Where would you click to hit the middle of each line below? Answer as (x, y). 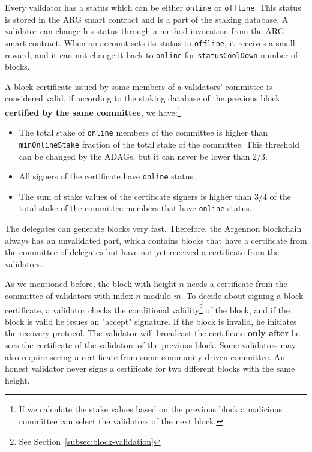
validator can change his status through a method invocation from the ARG (145, 31)
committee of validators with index (69, 295)
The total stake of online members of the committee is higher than (143, 132)
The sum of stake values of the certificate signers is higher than (135, 196)
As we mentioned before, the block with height (91, 284)
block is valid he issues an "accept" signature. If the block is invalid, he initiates (151, 321)
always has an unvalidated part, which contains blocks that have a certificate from (156, 240)
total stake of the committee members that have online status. (135, 208)
